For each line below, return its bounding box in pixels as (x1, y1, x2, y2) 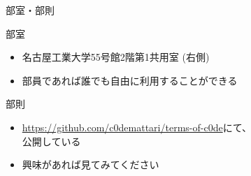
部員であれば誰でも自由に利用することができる (22, 73, 238, 87)
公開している (22, 133, 81, 148)
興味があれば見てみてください (22, 157, 159, 172)
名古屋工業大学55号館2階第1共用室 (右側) (22, 50, 210, 64)
